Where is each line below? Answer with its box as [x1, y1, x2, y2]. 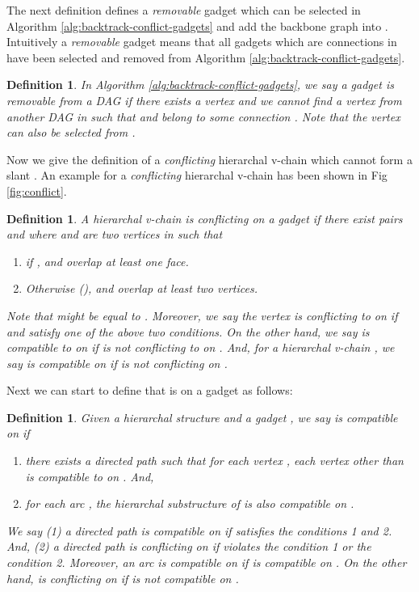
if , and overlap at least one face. [25, 252, 189, 269]
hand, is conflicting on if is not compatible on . [6, 569, 239, 586]
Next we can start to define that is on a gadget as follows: [6, 382, 293, 399]
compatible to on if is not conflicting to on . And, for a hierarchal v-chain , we [6, 339, 395, 356]
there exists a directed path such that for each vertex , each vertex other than [25, 452, 404, 469]
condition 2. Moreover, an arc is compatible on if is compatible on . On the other [6, 554, 407, 571]
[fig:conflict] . [6, 182, 67, 199]
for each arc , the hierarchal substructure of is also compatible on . [25, 495, 354, 512]
